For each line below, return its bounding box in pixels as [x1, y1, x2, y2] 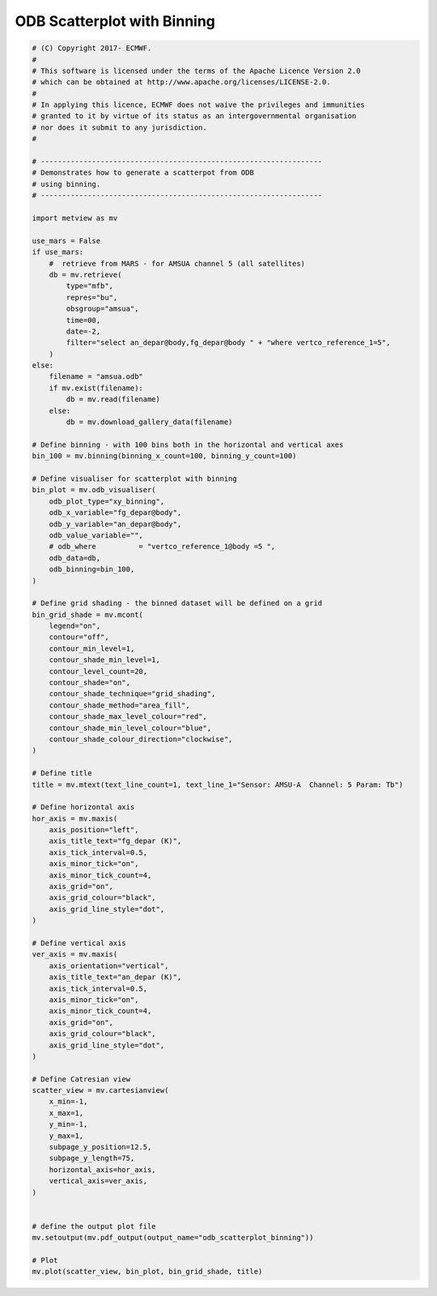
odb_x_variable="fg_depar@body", [49, 508, 182, 517]
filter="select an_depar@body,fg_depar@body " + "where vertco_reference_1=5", [66, 338, 391, 347]
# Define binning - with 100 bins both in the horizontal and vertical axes [32, 440, 344, 449]
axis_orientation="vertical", [49, 961, 169, 971]
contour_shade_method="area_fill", [49, 700, 190, 710]
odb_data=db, [49, 553, 101, 563]
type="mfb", [66, 282, 113, 291]
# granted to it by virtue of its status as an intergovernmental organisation [32, 112, 357, 121]
